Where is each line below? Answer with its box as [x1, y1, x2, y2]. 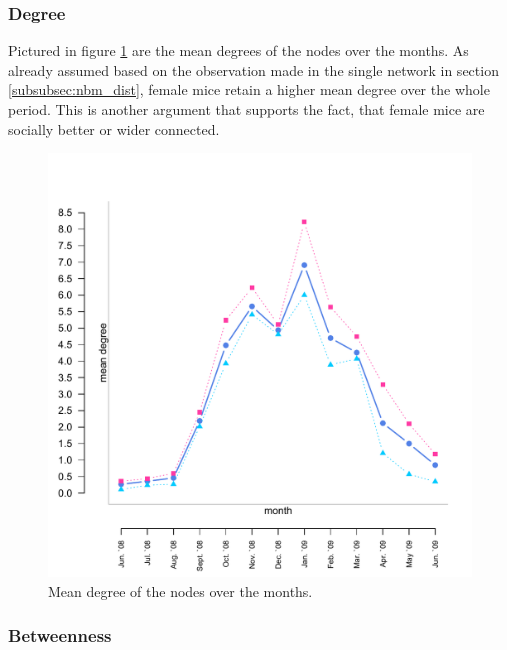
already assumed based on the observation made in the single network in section [8, 59, 499, 80]
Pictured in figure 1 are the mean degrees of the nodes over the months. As [8, 40, 469, 61]
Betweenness [8, 623, 112, 648]
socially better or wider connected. [8, 118, 220, 139]
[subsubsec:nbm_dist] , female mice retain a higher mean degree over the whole [8, 79, 490, 100]
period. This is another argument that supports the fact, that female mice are [8, 99, 485, 119]
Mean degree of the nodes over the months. [48, 580, 313, 601]
